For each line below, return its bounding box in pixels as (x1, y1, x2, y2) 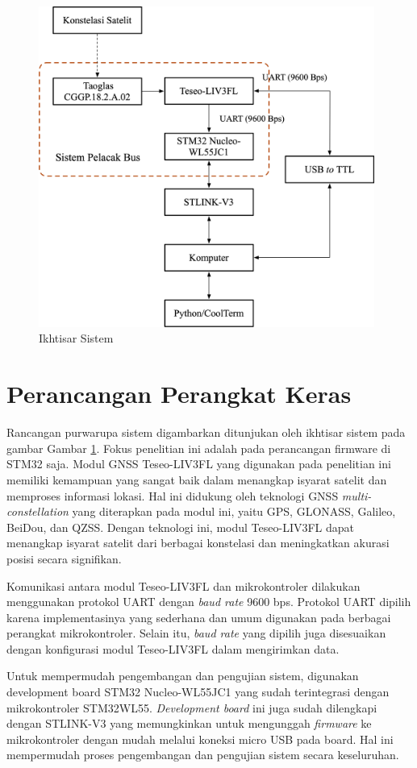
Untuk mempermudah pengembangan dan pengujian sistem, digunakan (6, 667, 359, 684)
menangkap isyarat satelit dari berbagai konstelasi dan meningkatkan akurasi (6, 534, 390, 551)
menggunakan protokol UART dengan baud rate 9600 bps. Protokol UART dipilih (6, 593, 411, 610)
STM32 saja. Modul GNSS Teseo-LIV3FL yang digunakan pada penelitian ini (6, 455, 391, 472)
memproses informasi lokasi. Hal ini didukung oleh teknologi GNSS (6, 487, 339, 504)
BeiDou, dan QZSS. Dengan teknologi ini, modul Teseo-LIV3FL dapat (6, 518, 355, 535)
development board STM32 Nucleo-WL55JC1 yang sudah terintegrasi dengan (6, 683, 390, 700)
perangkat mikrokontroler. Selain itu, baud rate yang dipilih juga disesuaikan (6, 625, 386, 641)
